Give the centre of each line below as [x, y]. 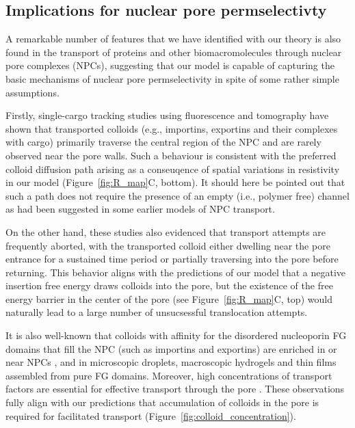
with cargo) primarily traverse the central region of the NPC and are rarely [163, 142]
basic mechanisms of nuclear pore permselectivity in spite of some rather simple [172, 78]
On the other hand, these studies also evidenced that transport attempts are [166, 231]
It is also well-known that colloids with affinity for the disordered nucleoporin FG [176, 335]
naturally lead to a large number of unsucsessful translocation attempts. [157, 312]
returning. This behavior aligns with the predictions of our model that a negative [176, 272]
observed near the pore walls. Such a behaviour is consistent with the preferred [171, 155]
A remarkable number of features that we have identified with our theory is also [173, 39]
